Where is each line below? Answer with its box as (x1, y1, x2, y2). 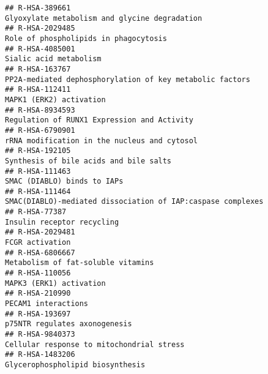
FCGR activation (5, 238, 71, 247)
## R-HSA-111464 (5, 187, 71, 196)
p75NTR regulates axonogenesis (5, 320, 132, 329)
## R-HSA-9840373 (5, 330, 75, 338)
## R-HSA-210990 (5, 289, 71, 298)
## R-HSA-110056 (5, 269, 71, 278)
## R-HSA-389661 (5, 4, 71, 12)
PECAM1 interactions (5, 299, 89, 309)
